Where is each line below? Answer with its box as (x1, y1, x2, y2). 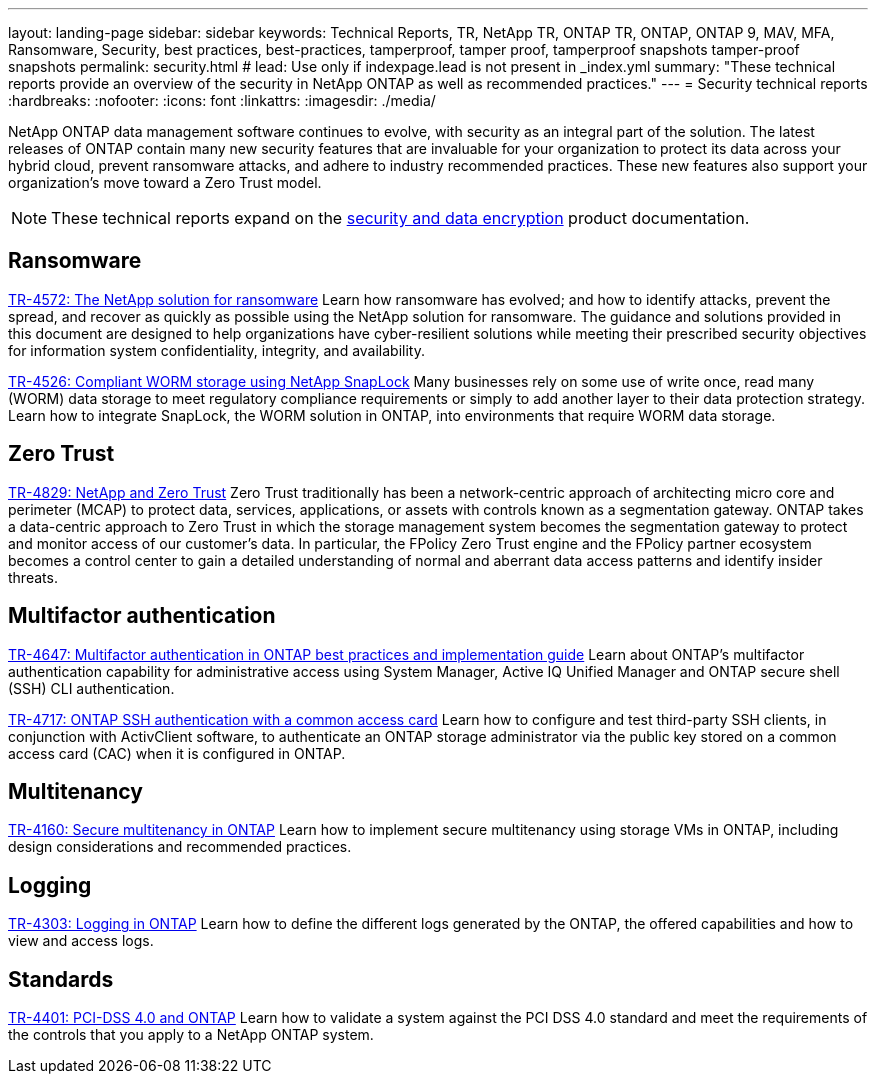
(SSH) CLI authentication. (8, 679, 175, 697)
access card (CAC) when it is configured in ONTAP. (8, 744, 346, 762)
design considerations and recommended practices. (8, 838, 352, 856)
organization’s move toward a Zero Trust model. (8, 174, 322, 191)
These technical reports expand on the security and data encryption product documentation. (51, 208, 750, 228)
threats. (8, 568, 58, 586)
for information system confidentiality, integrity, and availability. (8, 341, 425, 359)
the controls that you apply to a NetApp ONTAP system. (8, 1026, 374, 1044)
